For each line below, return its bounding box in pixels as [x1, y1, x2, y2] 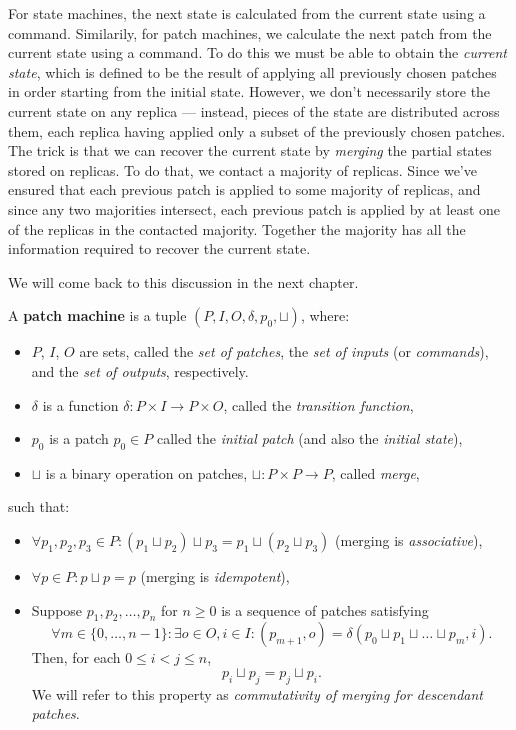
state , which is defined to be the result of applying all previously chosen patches [8, 61, 497, 82]
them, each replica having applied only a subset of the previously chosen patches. [8, 120, 506, 141]
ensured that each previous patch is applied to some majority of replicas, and [8, 179, 481, 200]
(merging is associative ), [335, 530, 483, 551]
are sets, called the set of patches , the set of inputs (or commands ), [79, 341, 489, 362]
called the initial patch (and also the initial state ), [156, 428, 463, 449]
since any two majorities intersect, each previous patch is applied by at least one [8, 198, 501, 219]
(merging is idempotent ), [140, 566, 290, 587]
